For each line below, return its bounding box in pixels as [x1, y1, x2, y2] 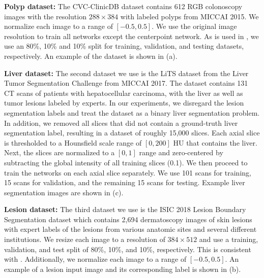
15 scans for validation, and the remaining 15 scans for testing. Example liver [4, 177, 245, 188]
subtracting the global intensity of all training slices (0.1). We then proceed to [4, 157, 248, 167]
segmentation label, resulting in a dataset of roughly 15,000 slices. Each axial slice [4, 127, 260, 138]
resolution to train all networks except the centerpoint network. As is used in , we [4, 30, 259, 41]
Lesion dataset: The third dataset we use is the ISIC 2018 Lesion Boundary [4, 204, 246, 215]
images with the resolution [4, 11, 86, 21]
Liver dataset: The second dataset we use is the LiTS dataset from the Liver [4, 67, 249, 78]
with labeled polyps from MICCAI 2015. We [120, 11, 259, 21]
